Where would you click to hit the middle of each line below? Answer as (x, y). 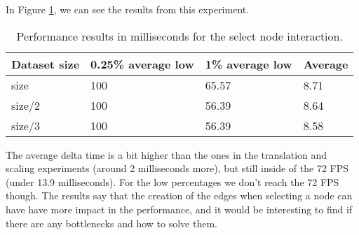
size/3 (26, 125)
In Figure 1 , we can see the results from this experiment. (128, 9)
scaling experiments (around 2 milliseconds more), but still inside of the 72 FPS (177, 168)
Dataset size (46, 64)
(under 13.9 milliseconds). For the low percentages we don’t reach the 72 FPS (172, 181)
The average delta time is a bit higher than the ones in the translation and (167, 154)
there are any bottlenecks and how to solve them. (111, 223)
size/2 (26, 105)
